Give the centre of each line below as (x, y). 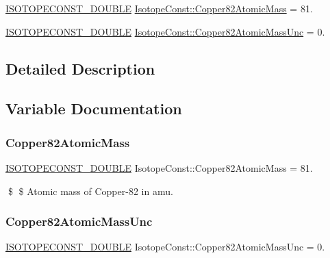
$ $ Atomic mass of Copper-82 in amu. (90, 191)
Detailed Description (80, 68)
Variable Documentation (94, 108)
